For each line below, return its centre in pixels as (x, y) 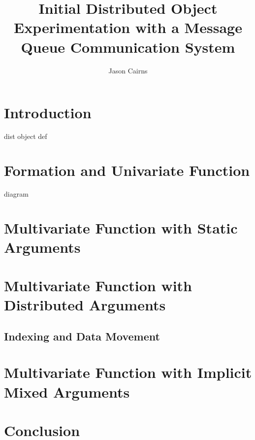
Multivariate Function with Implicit (128, 372)
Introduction (48, 113)
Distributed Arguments (85, 305)
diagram (16, 193)
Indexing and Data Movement (82, 336)
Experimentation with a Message (128, 27)
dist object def (26, 136)
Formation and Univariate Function (127, 170)
